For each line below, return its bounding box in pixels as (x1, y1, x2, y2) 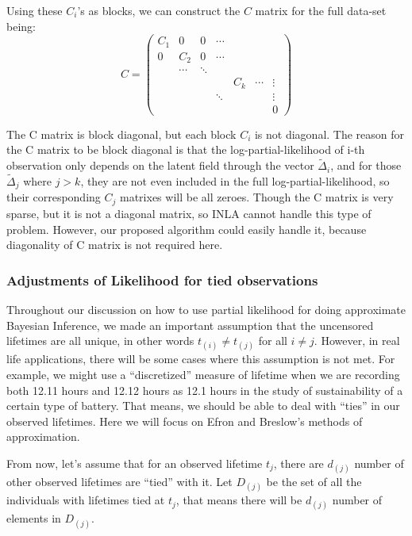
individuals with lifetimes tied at (6, 492, 165, 508)
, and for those (330, 157, 402, 174)
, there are (273, 454, 324, 471)
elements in (6, 510, 61, 526)
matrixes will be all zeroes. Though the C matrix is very (120, 189, 394, 205)
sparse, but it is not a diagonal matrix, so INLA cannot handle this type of (6, 205, 372, 221)
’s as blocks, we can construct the (77, 2, 241, 18)
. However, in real (314, 332, 400, 349)
